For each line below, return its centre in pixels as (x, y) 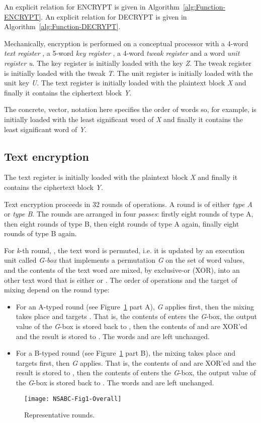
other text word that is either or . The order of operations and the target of (121, 280)
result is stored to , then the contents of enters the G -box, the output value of (136, 373)
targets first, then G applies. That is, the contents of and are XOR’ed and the (136, 362)
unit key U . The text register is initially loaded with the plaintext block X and (125, 83)
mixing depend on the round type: (57, 290)
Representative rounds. (60, 415)
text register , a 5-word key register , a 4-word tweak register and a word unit (122, 53)
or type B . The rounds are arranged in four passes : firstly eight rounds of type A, (129, 214)
